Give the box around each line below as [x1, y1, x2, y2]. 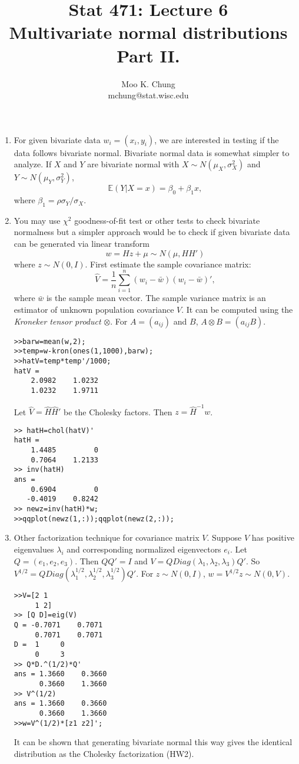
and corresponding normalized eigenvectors [67, 543, 221, 555]
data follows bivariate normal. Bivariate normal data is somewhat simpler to [14, 146, 290, 158]
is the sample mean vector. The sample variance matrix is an [46, 292, 266, 304]
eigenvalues [14, 543, 54, 555]
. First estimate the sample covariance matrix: [85, 257, 251, 270]
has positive [251, 531, 294, 544]
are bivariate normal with [87, 158, 180, 170]
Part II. [117, 43, 180, 67]
